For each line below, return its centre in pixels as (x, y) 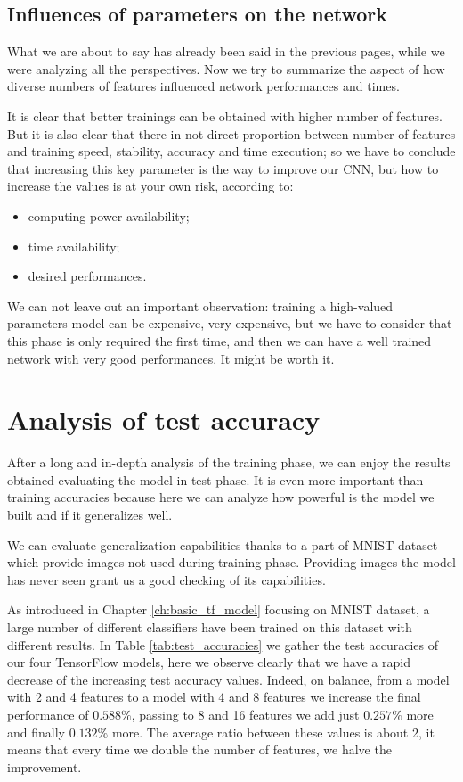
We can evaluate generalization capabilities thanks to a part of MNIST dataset (223, 544)
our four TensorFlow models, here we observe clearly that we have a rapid (209, 662)
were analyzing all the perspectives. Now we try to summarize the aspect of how (226, 68)
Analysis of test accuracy (164, 420)
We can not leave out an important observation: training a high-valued (200, 305)
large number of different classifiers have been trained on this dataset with (210, 626)
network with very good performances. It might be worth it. (171, 358)
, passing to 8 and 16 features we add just (245, 714)
